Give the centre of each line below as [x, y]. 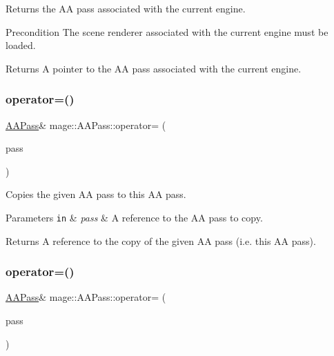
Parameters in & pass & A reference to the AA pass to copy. [134, 217]
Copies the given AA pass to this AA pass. [96, 194]
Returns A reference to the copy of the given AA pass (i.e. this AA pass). [161, 240]
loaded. [21, 45]
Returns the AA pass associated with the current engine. [126, 8]
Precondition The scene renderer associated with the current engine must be [167, 31]
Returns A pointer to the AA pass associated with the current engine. [154, 68]
